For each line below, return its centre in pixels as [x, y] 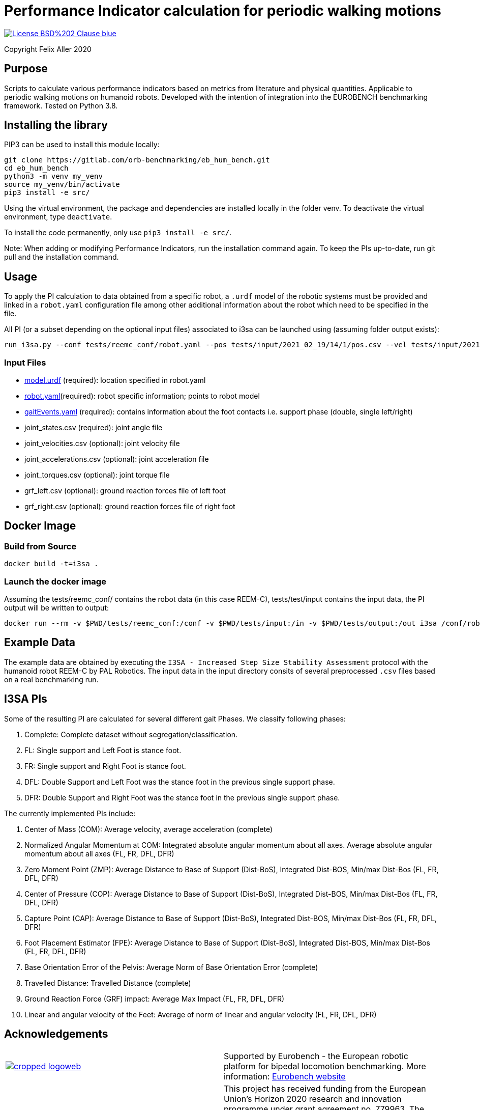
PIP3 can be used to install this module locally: [82, 145]
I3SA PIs [26, 699]
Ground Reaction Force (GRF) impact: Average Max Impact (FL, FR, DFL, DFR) [155, 998]
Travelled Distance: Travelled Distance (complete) [108, 983]
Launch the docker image [55, 581]
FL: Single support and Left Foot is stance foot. [103, 750]
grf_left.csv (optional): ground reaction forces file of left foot [125, 491]
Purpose [26, 69]
